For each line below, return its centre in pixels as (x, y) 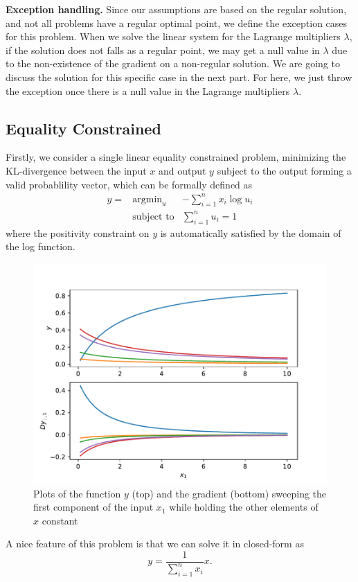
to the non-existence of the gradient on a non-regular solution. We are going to (173, 63)
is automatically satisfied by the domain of (251, 232)
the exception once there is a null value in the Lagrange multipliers (148, 90)
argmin (147, 199)
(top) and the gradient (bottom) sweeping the (229, 493)
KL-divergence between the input (76, 170)
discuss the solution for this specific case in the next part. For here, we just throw (179, 77)
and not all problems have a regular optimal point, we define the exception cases (177, 23)
